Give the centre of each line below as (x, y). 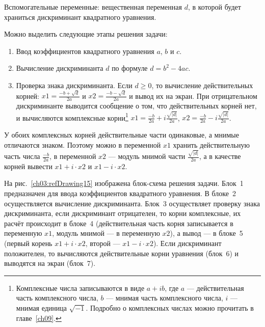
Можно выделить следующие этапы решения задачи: (86, 34)
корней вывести (28, 166)
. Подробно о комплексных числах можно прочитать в (170, 308)
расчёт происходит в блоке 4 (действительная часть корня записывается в (119, 223)
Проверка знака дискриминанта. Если (74, 85)
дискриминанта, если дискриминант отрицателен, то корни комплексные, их (123, 213)
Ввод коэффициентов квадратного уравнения (85, 51)
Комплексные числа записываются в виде (80, 288)
